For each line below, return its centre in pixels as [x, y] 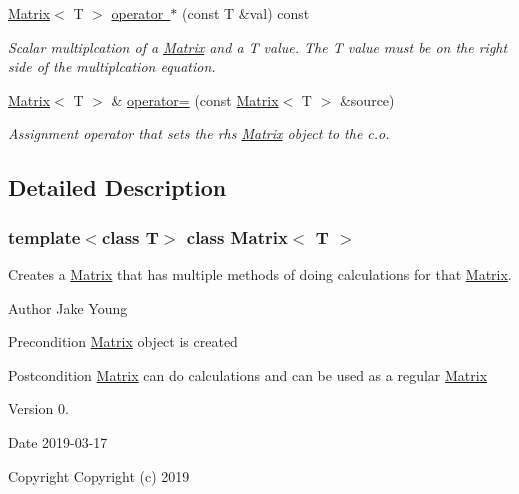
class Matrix [237, 236]
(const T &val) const [245, 13]
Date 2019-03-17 [58, 441]
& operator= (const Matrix [195, 99]
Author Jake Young [68, 307]
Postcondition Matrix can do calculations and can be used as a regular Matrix [248, 374]
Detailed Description [117, 187]
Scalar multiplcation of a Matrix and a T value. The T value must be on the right [258, 46]
